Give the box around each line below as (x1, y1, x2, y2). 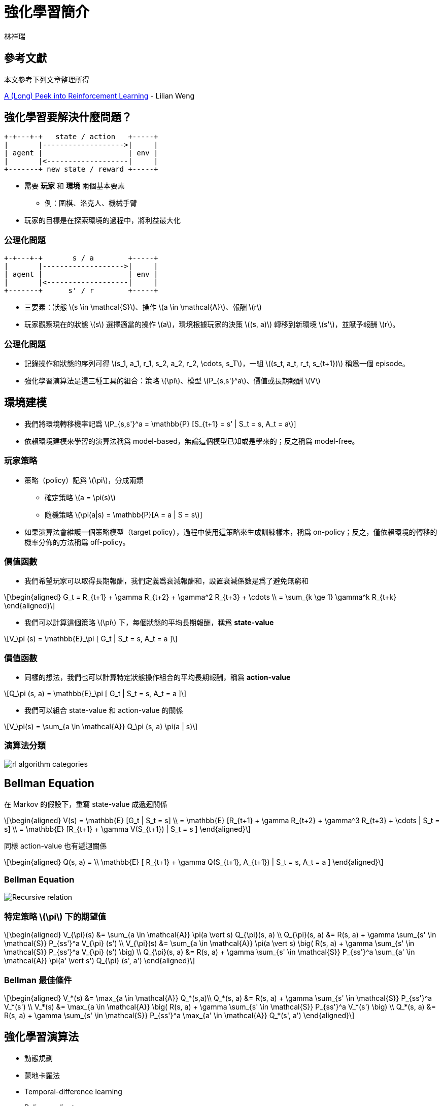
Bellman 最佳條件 (4, 974, 72, 985)
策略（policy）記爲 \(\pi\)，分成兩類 (24, 475, 144, 484)
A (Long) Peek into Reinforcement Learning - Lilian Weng (4, 91, 195, 100)
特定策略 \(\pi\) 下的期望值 (4, 911, 107, 922)
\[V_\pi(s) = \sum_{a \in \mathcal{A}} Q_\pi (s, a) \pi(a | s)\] (4, 722, 198, 731)
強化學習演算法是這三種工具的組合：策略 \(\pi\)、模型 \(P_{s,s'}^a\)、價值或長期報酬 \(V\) (24, 376, 321, 385)
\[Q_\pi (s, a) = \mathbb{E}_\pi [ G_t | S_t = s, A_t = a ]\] (4, 689, 187, 698)
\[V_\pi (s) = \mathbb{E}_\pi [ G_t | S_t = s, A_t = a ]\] (4, 634, 178, 643)
